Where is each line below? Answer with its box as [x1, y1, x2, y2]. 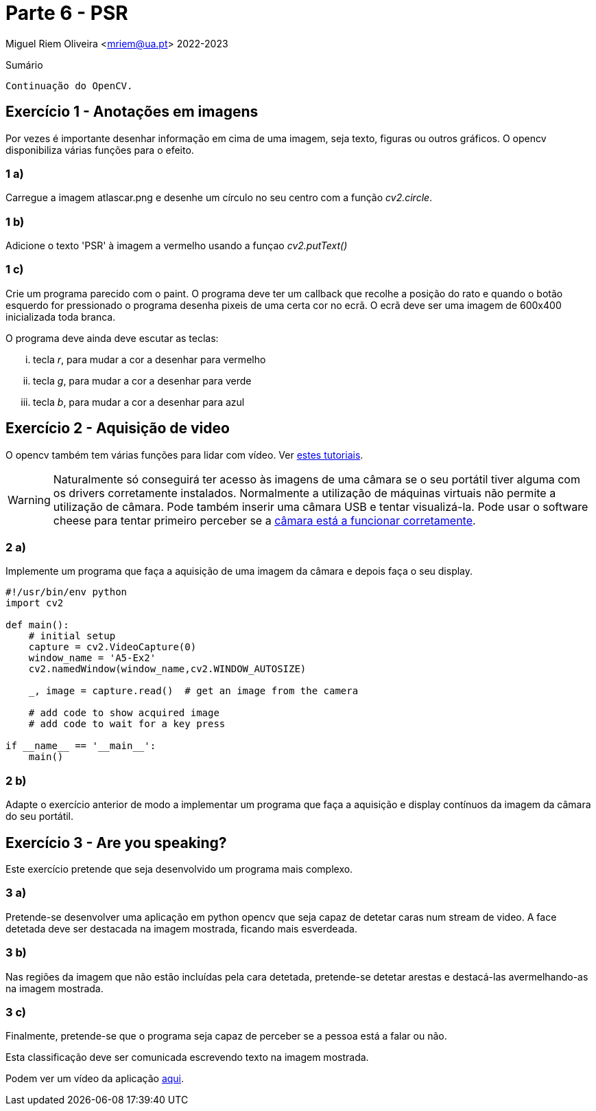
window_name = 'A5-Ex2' [28, 652, 156, 664]
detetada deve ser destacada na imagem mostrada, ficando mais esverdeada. [5, 922, 357, 935]
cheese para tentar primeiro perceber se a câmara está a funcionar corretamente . [53, 513, 476, 527]
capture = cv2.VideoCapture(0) [28, 641, 197, 653]
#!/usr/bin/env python [5, 586, 128, 598]
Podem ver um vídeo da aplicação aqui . [5, 1073, 184, 1085]
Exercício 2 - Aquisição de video [5, 420, 230, 437]
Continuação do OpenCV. [5, 80, 133, 91]
